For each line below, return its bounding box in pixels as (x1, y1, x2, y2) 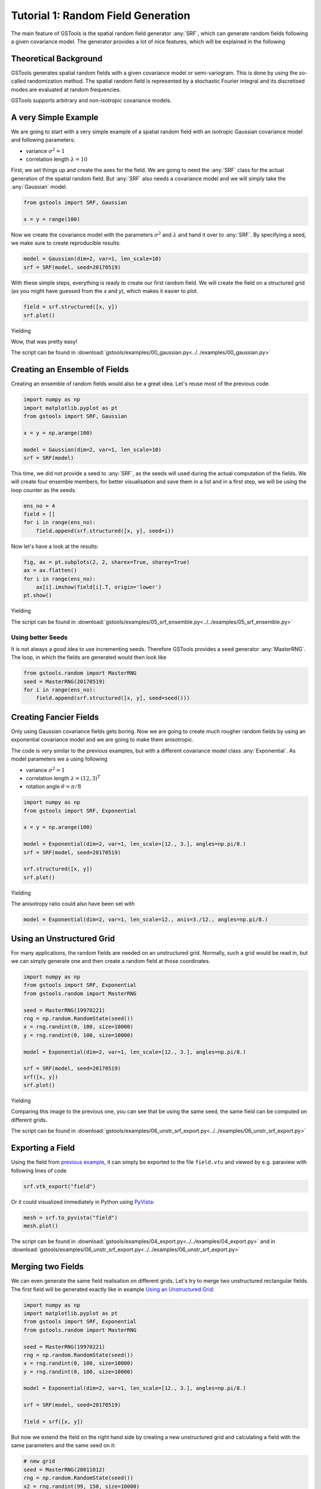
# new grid (23, 1458, 55, 1465)
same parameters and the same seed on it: (11, 1442, 116, 1449)
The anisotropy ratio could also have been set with (11, 900, 135, 908)
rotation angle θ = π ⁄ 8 (26, 783, 81, 790)
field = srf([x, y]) (23, 1418, 83, 1425)
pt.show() (23, 592, 52, 599)
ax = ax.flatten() (23, 567, 77, 574)
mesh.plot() (23, 1222, 59, 1229)
